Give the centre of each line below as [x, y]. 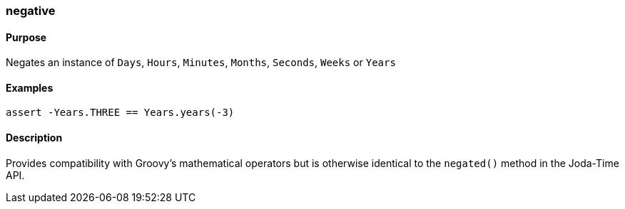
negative [31, 11]
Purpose [26, 37]
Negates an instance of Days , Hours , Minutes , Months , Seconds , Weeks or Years [201, 63]
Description [34, 138]
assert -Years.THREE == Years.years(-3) [120, 113]
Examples [30, 87]
